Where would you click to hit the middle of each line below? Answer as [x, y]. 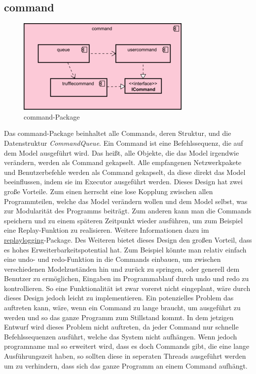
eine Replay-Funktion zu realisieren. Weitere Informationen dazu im [107, 230]
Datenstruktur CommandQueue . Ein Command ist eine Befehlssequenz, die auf [124, 143]
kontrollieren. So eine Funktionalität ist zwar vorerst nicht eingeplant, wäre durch [127, 288]
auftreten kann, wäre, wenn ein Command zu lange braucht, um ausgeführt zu [122, 308]
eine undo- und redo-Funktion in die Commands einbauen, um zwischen [112, 259]
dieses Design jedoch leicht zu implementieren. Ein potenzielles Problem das [119, 298]
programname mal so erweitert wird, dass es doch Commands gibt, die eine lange [127, 346]
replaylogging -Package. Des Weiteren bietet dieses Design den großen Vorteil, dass [128, 239]
